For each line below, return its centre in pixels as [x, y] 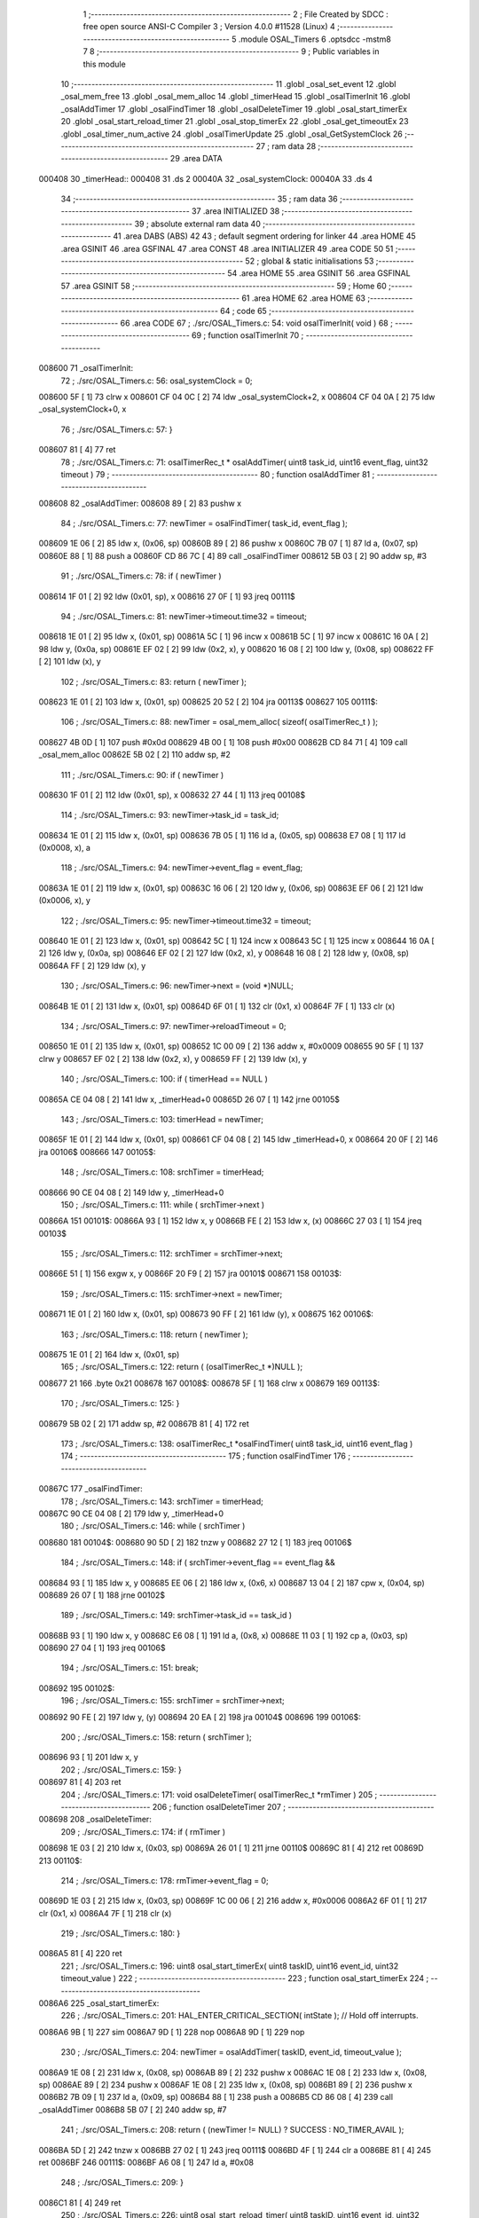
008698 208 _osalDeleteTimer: [95, 1820]
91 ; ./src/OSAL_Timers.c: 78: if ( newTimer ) [141, 576]
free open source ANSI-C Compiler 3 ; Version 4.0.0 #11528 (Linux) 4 [209, 27]
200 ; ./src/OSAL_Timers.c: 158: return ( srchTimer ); [156, 1737]
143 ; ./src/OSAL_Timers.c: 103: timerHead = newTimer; [162, 1119]
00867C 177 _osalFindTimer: [90, 1489]
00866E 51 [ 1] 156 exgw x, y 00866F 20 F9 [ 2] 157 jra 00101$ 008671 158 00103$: [190, 1274]
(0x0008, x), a [64, 848]
